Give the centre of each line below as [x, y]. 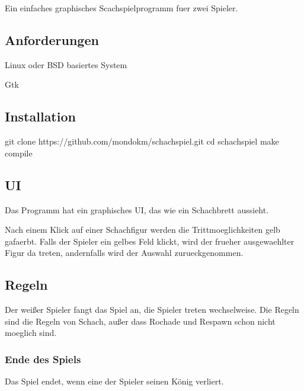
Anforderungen [52, 39]
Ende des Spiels [43, 359]
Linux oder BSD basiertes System [66, 64]
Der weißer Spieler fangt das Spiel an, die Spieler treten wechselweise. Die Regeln [152, 310]
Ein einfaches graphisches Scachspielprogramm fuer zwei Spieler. [121, 8]
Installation [40, 116]
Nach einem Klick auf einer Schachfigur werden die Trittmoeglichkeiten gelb [143, 230]
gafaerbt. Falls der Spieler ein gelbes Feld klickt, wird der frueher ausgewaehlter [150, 241]
